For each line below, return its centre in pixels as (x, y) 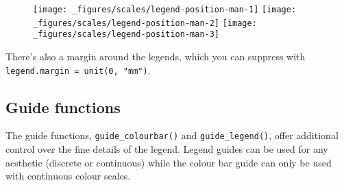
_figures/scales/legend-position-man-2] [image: (145, 23)
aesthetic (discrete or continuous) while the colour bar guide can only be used (169, 162)
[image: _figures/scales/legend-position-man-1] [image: (165, 10)
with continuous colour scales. (68, 176)
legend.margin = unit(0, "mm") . (78, 70)
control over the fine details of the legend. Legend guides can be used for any (167, 149)
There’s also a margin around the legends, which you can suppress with (156, 56)
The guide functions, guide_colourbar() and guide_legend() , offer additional (172, 135)
